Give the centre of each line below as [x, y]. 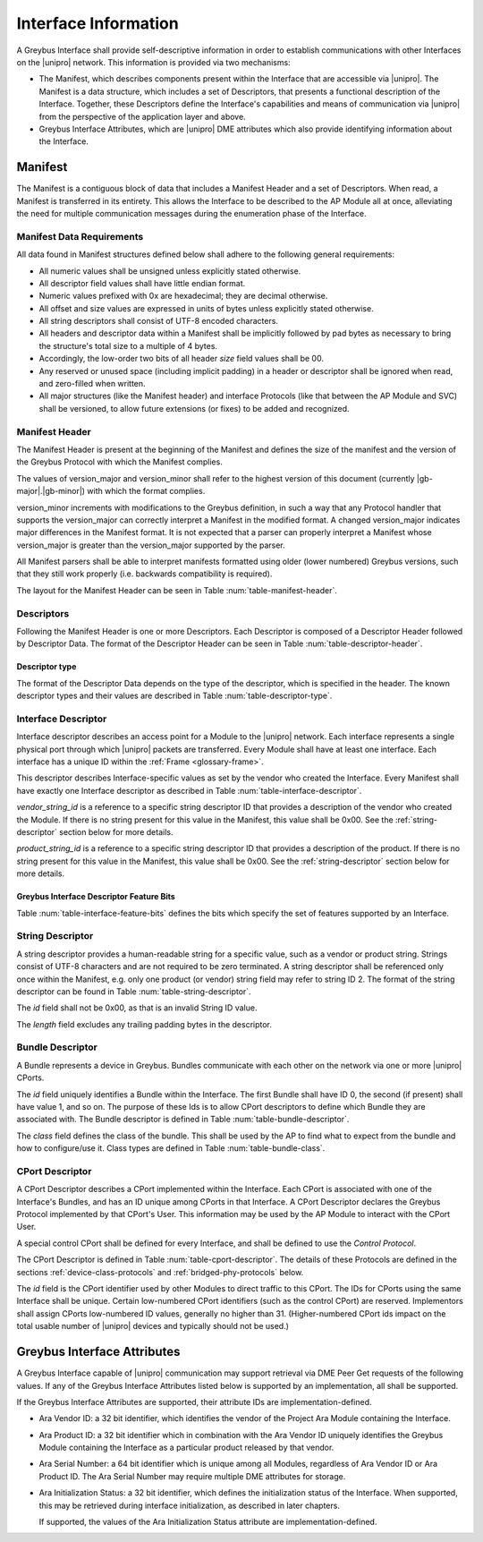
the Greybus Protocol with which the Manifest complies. [119, 462]
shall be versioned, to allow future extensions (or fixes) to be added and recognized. [194, 408]
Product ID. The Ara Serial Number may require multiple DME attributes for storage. [192, 1476]
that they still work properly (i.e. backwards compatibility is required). [144, 574]
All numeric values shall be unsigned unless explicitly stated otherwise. [170, 271]
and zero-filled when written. [93, 384]
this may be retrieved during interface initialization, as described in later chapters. [189, 1505]
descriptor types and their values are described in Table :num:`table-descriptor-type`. [174, 696]
